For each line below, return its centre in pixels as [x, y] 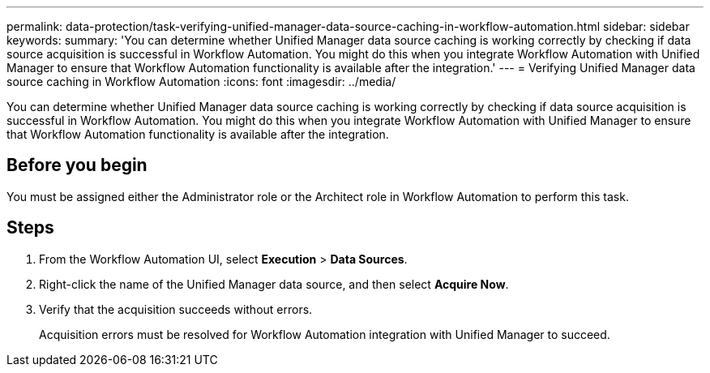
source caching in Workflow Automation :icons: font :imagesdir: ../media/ [201, 81]
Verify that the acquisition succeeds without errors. [176, 309]
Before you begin [77, 165]
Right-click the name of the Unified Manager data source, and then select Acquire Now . [274, 284]
